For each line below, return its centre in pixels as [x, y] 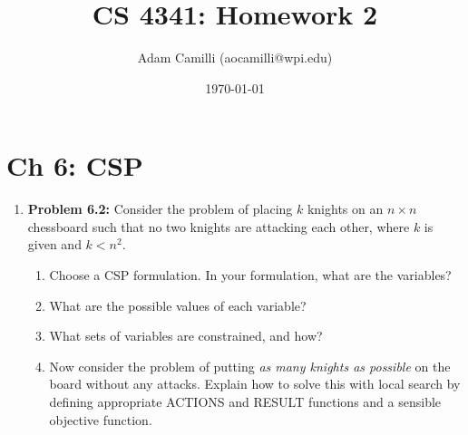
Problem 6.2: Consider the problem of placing [160, 209]
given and [54, 244]
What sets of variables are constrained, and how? [186, 336]
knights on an [345, 209]
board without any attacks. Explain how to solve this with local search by [255, 384]
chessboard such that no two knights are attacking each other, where [219, 226]
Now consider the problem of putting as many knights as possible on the [250, 366]
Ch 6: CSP [75, 165]
